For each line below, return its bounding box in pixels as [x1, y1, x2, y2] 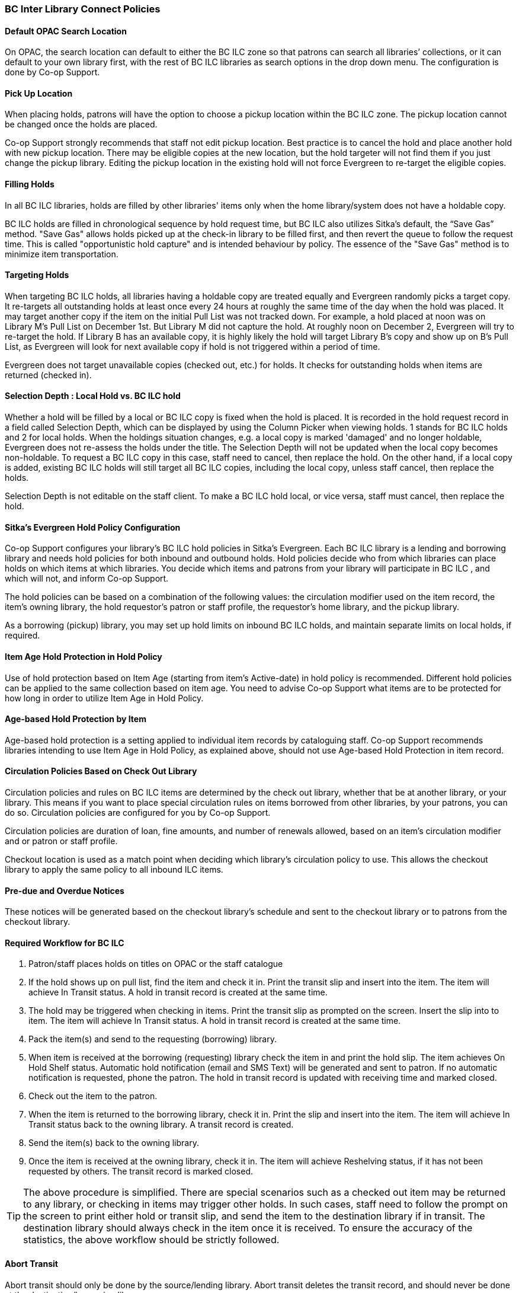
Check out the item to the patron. [28, 1091, 158, 1102]
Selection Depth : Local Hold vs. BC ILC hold [5, 391, 181, 401]
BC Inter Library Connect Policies [5, 3, 161, 15]
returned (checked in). [5, 369, 92, 380]
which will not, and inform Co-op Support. [5, 573, 169, 584]
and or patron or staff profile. [5, 835, 118, 846]
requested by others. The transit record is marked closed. [28, 1166, 254, 1177]
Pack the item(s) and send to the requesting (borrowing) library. [28, 1034, 277, 1045]
